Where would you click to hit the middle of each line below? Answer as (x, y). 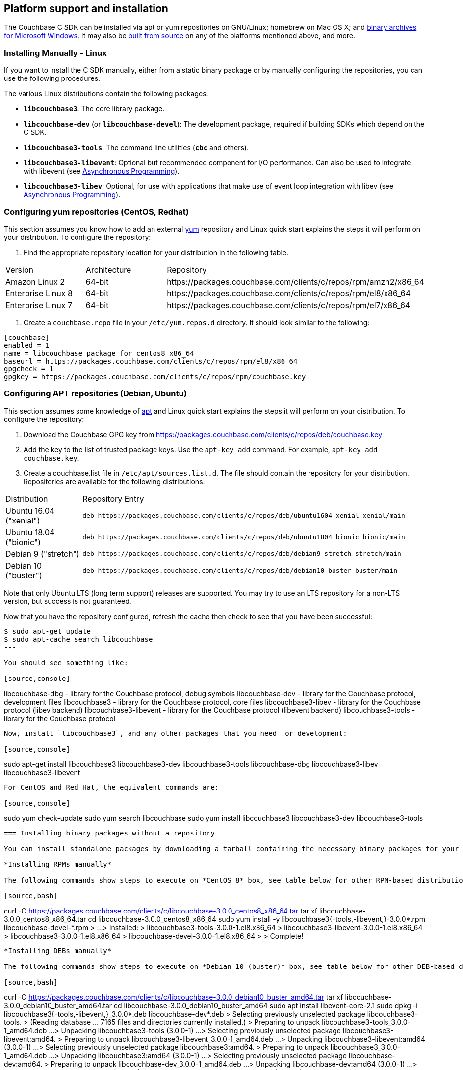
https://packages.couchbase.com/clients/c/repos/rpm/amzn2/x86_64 (296, 281)
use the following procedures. (52, 78)
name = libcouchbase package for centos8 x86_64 (99, 353)
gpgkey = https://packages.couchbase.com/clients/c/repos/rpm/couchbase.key (155, 377)
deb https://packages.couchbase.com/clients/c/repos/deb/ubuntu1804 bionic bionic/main (244, 537)
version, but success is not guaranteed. (68, 601)
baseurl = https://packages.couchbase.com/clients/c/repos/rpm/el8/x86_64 (151, 361)
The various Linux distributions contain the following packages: (106, 94)
